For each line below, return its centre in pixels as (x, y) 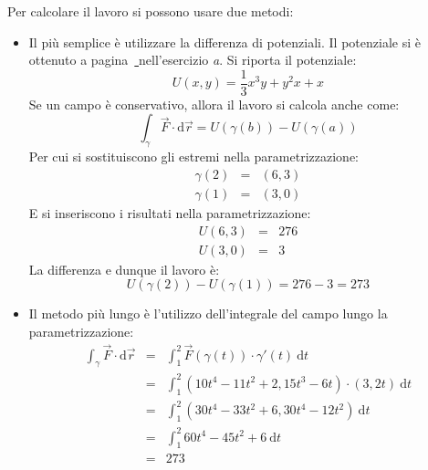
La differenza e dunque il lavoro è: (124, 269)
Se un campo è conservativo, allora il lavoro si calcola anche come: (214, 104)
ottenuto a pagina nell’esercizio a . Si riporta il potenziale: (193, 60)
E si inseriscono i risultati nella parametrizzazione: (170, 212)
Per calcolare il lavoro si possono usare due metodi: (151, 11)
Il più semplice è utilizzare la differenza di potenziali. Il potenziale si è (224, 42)
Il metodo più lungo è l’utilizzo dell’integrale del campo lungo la (208, 313)
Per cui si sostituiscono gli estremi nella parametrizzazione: (193, 157)
